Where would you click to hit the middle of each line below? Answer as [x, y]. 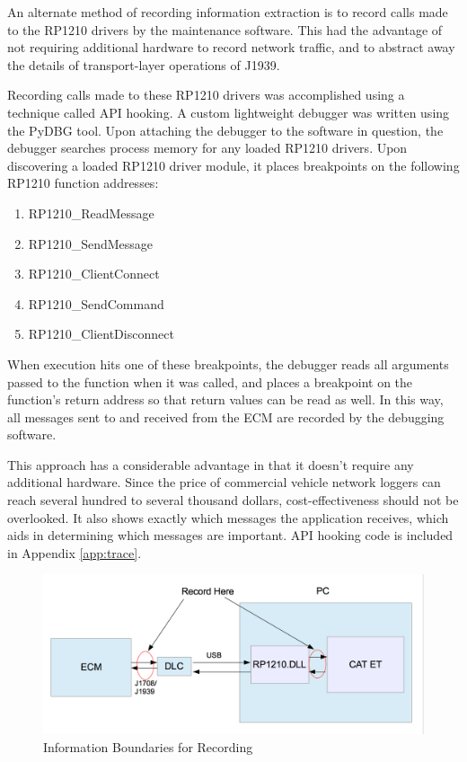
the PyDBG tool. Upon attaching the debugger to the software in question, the [225, 130]
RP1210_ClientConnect [94, 274]
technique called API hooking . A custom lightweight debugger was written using [229, 112]
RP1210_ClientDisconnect [101, 334]
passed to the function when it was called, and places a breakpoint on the [210, 381]
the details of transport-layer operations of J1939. [144, 64]
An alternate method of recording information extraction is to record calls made [228, 12]
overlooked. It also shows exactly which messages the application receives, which [228, 517]
